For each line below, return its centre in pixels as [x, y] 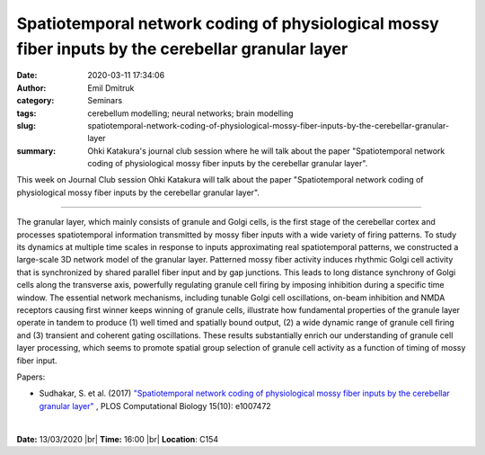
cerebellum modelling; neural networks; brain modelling [190, 113]
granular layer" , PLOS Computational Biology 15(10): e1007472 [155, 406]
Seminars [105, 101]
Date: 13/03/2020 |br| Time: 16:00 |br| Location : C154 [118, 439]
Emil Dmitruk [111, 88]
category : [35, 101]
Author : [31, 88]
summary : [36, 151]
